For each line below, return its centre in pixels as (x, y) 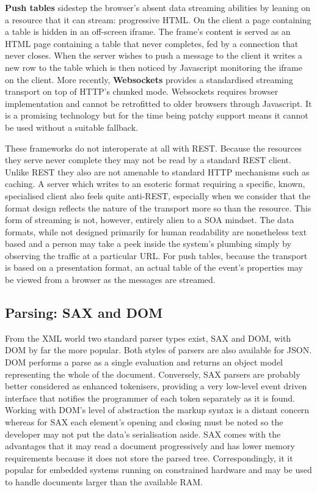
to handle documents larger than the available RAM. (104, 481)
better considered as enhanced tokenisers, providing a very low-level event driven (156, 386)
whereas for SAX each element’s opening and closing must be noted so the (144, 422)
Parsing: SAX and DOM (84, 313)
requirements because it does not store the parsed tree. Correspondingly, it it (149, 457)
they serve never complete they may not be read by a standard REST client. (148, 160)
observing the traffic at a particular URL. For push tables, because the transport (156, 255)
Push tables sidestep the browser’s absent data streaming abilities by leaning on (158, 7)
